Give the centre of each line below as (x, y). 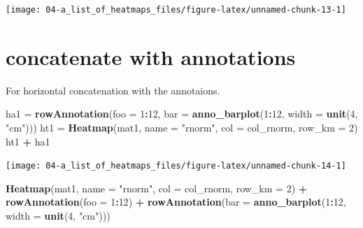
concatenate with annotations (151, 56)
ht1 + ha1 (28, 141)
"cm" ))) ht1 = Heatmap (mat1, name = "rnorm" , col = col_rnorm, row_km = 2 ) (182, 127)
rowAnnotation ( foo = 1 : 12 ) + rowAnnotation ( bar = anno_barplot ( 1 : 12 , (176, 202)
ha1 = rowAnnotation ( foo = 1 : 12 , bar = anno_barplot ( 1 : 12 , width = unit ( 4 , (182, 114)
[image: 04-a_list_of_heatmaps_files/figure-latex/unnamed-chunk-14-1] (176, 166)
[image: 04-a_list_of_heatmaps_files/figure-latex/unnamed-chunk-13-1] (176, 10)
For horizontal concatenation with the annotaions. (113, 90)
